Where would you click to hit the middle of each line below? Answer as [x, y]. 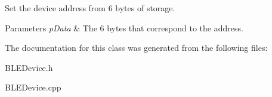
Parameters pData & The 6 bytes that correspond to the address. [124, 28]
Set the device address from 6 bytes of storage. [90, 8]
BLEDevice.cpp [33, 87]
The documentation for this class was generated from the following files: [136, 48]
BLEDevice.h [29, 67]
